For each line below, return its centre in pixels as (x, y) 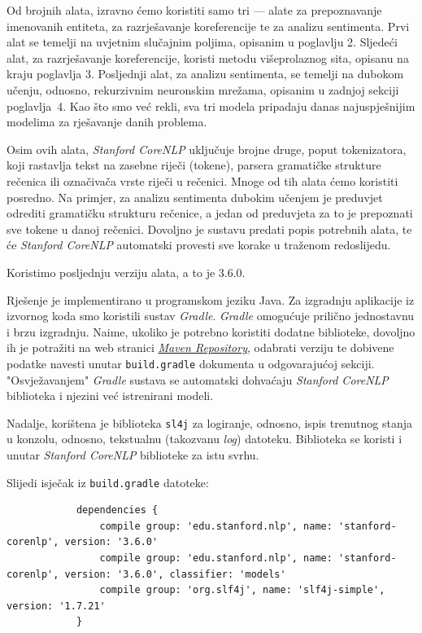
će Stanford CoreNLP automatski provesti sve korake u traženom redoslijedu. (199, 245)
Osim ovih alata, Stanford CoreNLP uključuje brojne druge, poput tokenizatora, (207, 149)
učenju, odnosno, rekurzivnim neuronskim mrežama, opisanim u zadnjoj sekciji (203, 89)
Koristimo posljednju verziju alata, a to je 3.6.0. (126, 272)
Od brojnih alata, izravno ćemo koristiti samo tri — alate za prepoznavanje (194, 10)
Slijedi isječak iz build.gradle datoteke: (108, 482)
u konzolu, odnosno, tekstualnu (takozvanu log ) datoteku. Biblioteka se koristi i (204, 439)
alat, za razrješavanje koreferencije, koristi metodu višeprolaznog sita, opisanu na (208, 57)
